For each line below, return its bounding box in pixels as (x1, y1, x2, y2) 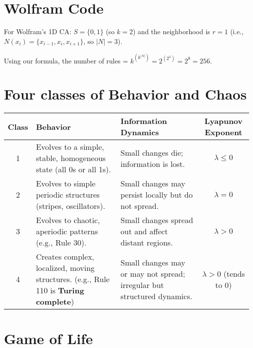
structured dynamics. (120, 290, 193, 302)
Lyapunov (204, 115, 243, 127)
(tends (223, 267, 245, 279)
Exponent (204, 126, 242, 138)
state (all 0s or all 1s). (36, 164, 111, 175)
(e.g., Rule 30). (36, 237, 87, 248)
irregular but (120, 279, 164, 290)
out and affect (120, 225, 168, 237)
